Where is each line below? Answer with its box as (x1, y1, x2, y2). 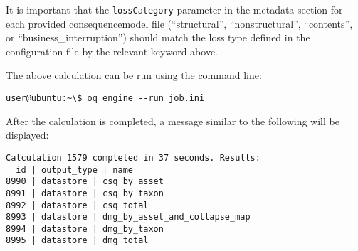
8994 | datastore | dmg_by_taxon (6, 223, 164, 234)
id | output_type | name (16, 164, 133, 175)
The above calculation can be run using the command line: (6, 68, 262, 82)
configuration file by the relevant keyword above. (6, 43, 219, 58)
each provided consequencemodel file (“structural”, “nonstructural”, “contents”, (6, 16, 353, 31)
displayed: (6, 127, 49, 142)
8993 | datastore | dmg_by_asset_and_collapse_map (6, 212, 251, 223)
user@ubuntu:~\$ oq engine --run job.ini (6, 93, 205, 104)
